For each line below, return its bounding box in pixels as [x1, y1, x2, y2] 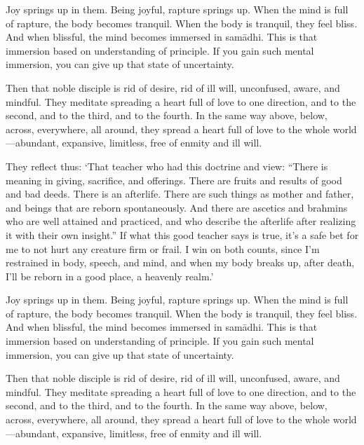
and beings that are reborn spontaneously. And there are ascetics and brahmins [6, 200, 348, 214]
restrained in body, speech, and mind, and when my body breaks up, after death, [6, 255, 355, 270]
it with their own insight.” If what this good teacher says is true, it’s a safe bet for [6, 227, 359, 242]
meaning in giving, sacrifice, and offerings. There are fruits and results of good [6, 172, 342, 187]
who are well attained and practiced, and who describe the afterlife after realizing [6, 214, 356, 228]
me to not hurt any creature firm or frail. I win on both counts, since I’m [6, 241, 320, 256]
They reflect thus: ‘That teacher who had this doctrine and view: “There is [6, 158, 328, 173]
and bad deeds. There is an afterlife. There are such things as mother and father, [6, 186, 354, 201]
